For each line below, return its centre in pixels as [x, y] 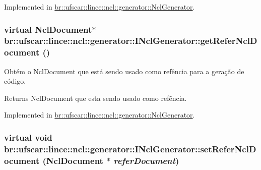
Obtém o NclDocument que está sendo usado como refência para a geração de [124, 71]
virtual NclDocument [48, 29]
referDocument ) [146, 160]
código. [15, 81]
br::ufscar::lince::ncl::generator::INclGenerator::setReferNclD [130, 149]
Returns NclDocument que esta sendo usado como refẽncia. [95, 98]
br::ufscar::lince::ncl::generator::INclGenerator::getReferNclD [131, 41]
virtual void [28, 137]
